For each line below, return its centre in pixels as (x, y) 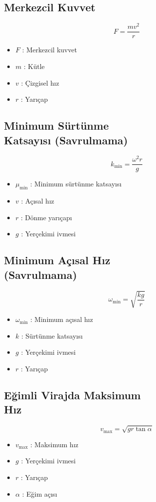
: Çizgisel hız (40, 82)
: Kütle (34, 66)
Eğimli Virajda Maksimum (72, 395)
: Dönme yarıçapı (46, 217)
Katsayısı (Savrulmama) (66, 140)
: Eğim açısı (40, 493)
